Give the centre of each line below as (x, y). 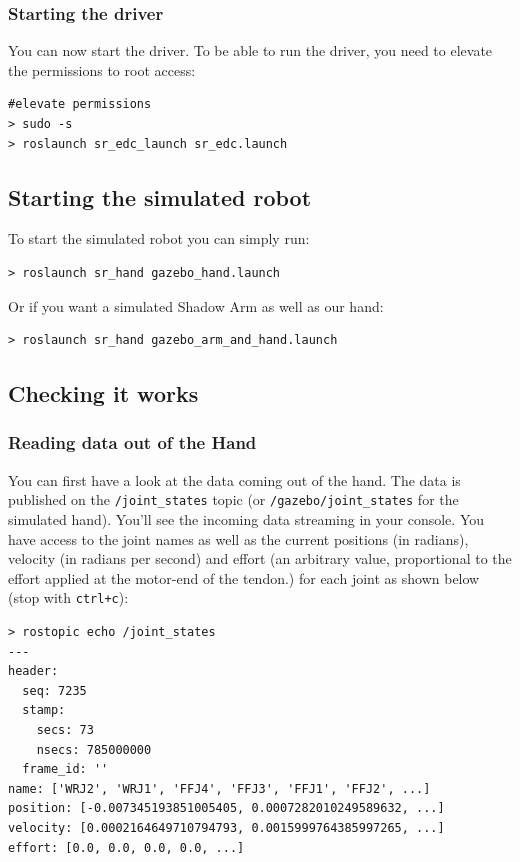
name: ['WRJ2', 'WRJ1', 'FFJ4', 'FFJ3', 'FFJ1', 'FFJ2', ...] (219, 788)
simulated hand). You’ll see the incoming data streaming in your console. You (246, 519)
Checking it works (103, 393)
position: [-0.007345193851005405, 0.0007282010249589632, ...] (226, 808)
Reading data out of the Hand (132, 442)
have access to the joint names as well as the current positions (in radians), (238, 538)
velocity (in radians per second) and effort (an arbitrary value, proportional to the (260, 558)
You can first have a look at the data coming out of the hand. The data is (234, 479)
